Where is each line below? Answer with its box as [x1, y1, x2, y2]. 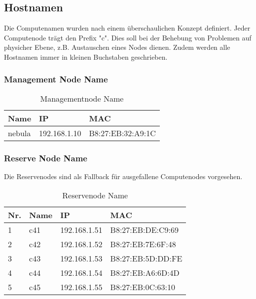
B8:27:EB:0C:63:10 [110, 281, 175, 293]
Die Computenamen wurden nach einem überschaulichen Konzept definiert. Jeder [4, 23, 251, 33]
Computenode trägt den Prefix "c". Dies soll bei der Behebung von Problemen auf [4, 32, 252, 42]
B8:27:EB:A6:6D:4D [110, 266, 180, 278]
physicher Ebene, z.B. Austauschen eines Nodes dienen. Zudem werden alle [4, 42, 230, 52]
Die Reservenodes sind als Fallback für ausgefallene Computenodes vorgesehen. [4, 171, 243, 182]
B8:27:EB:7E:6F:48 [110, 238, 176, 250]
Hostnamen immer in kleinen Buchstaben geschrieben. [4, 51, 168, 62]
